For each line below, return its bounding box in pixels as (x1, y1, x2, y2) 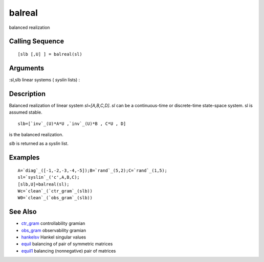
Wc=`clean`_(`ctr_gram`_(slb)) (18, 188, 93, 193)
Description (9, 90, 46, 98)
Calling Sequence (9, 37, 65, 46)
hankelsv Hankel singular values (21, 234, 87, 240)
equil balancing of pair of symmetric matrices (21, 241, 113, 247)
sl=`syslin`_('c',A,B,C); (18, 174, 80, 180)
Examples (9, 153, 40, 162)
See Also (9, 208, 37, 216)
